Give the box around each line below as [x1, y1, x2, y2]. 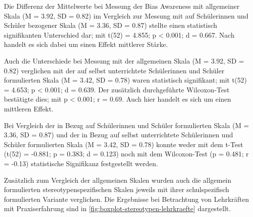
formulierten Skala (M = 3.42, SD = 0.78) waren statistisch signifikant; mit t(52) [4, 75, 247, 85]
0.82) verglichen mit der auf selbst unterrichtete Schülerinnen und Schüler [4, 65, 225, 75]
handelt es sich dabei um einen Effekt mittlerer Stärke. [4, 39, 168, 49]
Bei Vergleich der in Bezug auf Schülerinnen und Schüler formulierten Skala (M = [4, 120, 249, 130]
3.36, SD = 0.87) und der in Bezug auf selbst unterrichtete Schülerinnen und [4, 130, 233, 140]
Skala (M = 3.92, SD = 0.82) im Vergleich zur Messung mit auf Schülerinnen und [4, 10, 249, 21]
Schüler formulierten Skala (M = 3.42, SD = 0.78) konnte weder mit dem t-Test [4, 139, 243, 149]
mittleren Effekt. [4, 103, 54, 113]
